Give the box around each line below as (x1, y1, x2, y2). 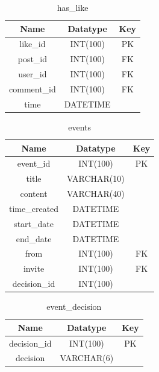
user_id (18, 68, 47, 80)
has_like (57, 1, 89, 13)
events (68, 120, 92, 133)
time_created (9, 202, 59, 214)
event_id (17, 157, 51, 170)
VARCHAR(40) (67, 187, 125, 200)
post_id (17, 53, 48, 65)
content (20, 187, 48, 200)
